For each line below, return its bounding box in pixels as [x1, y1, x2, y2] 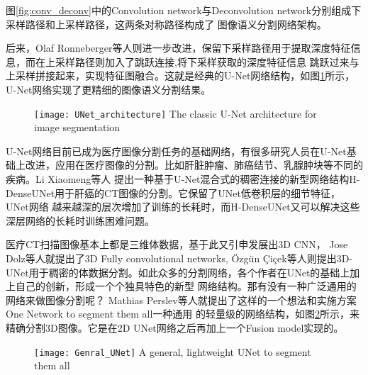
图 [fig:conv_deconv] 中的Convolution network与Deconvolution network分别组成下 [6, 3, 362, 17]
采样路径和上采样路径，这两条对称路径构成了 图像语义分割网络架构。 [6, 16, 327, 31]
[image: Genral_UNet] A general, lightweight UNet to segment [34, 344, 311, 359]
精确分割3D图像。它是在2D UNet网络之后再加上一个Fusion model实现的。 [6, 320, 344, 335]
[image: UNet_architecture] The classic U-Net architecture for [34, 106, 317, 121]
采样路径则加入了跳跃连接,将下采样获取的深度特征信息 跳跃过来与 [55, 54, 359, 69]
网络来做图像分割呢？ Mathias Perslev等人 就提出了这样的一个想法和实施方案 [6, 292, 357, 307]
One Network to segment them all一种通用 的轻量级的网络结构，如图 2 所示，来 [6, 306, 360, 321]
